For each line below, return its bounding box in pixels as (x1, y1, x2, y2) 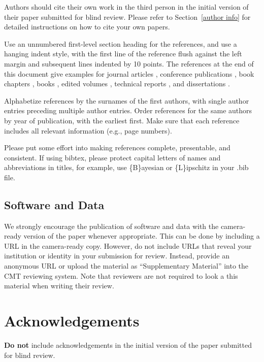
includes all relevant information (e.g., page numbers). (4, 125, 172, 136)
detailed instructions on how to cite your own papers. (4, 21, 170, 32)
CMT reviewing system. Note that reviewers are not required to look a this (4, 270, 238, 281)
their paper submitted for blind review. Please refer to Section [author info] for (4, 11, 251, 22)
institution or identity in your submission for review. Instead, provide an (4, 250, 229, 261)
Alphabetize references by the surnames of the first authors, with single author (4, 95, 249, 106)
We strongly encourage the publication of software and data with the (4, 220, 219, 231)
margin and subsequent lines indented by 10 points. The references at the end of (4, 58, 254, 69)
